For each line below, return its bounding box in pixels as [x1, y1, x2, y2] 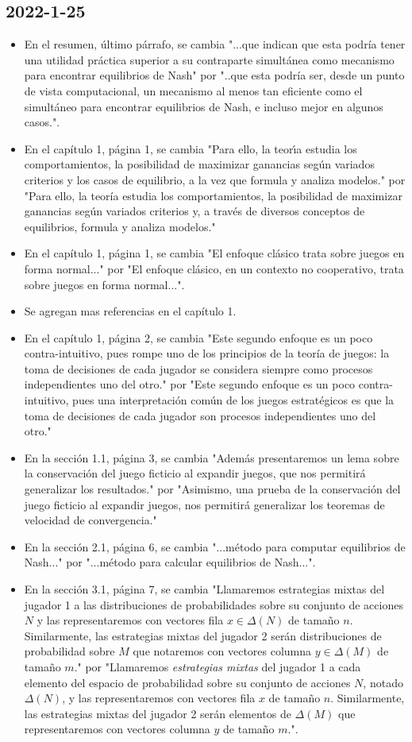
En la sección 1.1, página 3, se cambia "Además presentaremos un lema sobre [24, 449, 399, 466]
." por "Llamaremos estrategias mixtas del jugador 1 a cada [74, 658, 361, 674]
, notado [363, 674, 403, 690]
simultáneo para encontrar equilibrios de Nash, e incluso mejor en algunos [24, 98, 383, 114]
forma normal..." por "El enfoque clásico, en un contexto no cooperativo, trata [24, 260, 404, 276]
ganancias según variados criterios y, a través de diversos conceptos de [24, 203, 365, 219]
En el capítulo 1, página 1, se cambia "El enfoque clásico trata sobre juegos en [24, 245, 405, 261]
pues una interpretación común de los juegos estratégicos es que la [72, 392, 395, 408]
